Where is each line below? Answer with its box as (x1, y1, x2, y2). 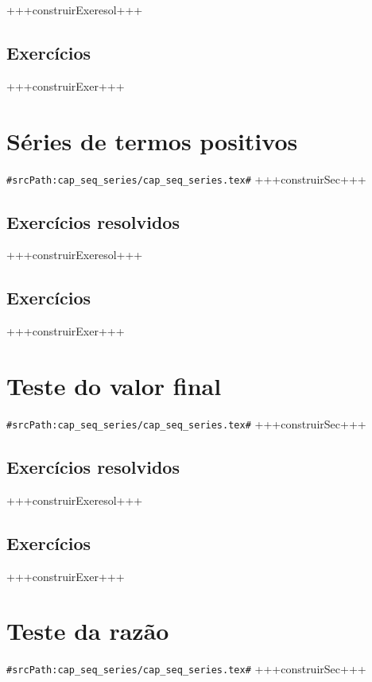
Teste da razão (6, 614, 169, 647)
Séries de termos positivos (6, 124, 298, 157)
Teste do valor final (6, 369, 222, 401)
